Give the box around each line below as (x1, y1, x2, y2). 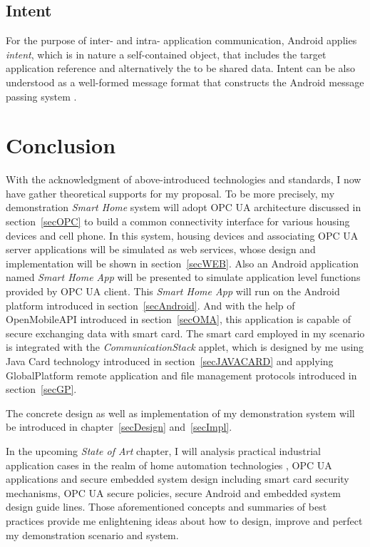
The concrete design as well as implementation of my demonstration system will (6, 405, 355, 420)
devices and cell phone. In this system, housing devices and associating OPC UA (6, 228, 359, 242)
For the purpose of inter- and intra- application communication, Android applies (6, 33, 357, 48)
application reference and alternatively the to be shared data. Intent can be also (6, 61, 355, 76)
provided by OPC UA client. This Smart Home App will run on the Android (6, 284, 340, 299)
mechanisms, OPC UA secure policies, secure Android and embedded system (6, 485, 341, 500)
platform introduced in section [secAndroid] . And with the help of (6, 297, 295, 312)
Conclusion (6, 131, 116, 160)
